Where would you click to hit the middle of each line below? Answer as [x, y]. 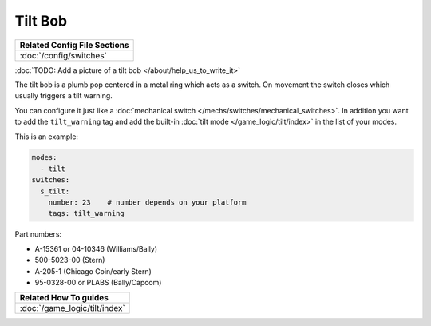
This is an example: [47, 137]
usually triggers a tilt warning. [64, 96]
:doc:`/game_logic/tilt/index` [72, 308]
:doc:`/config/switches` [63, 55]
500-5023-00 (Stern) [70, 260]
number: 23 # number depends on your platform [147, 203]
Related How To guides [64, 298]
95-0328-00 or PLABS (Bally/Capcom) [98, 282]
